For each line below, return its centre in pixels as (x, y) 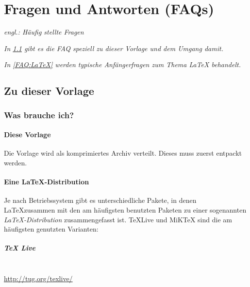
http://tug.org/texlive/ (38, 278)
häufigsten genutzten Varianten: (51, 229)
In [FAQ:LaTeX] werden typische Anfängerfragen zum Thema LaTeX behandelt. (122, 64)
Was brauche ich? (39, 115)
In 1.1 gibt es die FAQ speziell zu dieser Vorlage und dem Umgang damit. (114, 48)
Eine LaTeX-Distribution (47, 182)
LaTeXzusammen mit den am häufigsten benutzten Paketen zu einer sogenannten (125, 209)
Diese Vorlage (27, 135)
